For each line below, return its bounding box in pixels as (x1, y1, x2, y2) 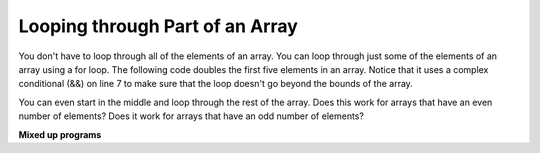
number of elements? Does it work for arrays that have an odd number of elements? (18, 110, 365, 122)
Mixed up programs (18, 128, 102, 140)
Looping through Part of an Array (18, 15, 299, 37)
